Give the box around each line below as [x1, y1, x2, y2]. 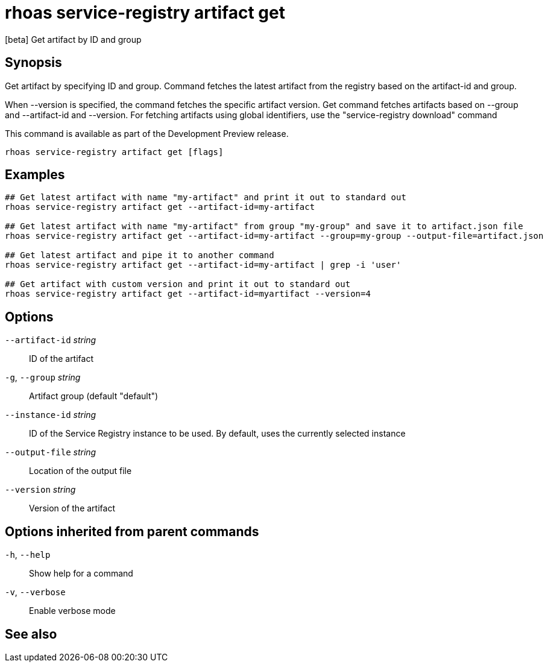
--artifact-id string [5, 335, 96, 346]
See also [5, 626, 57, 642]
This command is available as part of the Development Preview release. [5, 128, 289, 139]
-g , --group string [5, 372, 81, 383]
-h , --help [5, 549, 51, 560]
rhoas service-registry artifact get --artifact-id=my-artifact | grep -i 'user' [5, 260, 402, 270]
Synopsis [5, 55, 62, 71]
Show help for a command [29, 568, 133, 579]
